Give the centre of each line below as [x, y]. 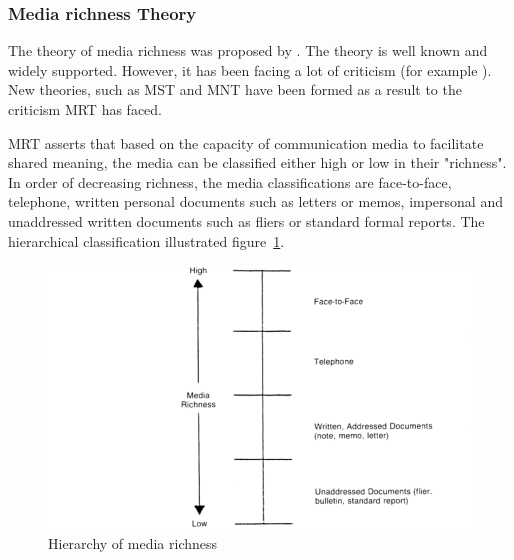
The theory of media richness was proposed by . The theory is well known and [248, 50]
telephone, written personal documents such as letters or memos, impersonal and [255, 201]
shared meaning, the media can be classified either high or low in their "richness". [257, 162]
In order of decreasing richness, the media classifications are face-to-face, [230, 181]
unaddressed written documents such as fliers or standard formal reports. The [246, 220]
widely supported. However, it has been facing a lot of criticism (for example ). [250, 69]
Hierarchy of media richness [133, 543]
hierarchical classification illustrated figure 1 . [146, 240]
